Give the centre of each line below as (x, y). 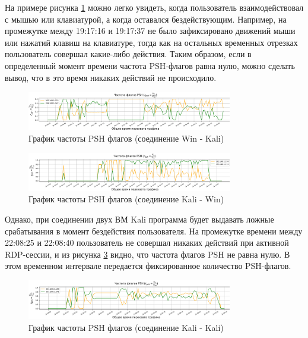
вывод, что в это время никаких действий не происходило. (111, 77)
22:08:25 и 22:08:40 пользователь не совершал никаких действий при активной (147, 242)
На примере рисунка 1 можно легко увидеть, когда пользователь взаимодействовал (154, 7)
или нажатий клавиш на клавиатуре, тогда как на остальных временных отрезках (151, 42)
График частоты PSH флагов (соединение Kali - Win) (126, 199)
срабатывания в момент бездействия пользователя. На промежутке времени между (154, 231)
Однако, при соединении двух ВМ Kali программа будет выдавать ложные (139, 219)
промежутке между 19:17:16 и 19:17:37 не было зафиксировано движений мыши (150, 31)
